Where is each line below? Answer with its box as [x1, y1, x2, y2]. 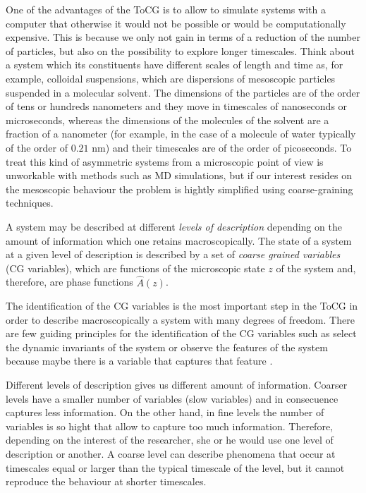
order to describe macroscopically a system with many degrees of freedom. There [6, 312, 355, 327]
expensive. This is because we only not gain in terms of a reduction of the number [6, 30, 360, 44]
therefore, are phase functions [6, 274, 133, 289]
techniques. [6, 195, 54, 210]
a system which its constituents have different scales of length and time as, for [6, 57, 343, 72]
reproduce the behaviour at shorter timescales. [6, 474, 207, 489]
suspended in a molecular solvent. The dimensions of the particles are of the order [6, 85, 360, 99]
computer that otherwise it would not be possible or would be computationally [6, 16, 346, 30]
